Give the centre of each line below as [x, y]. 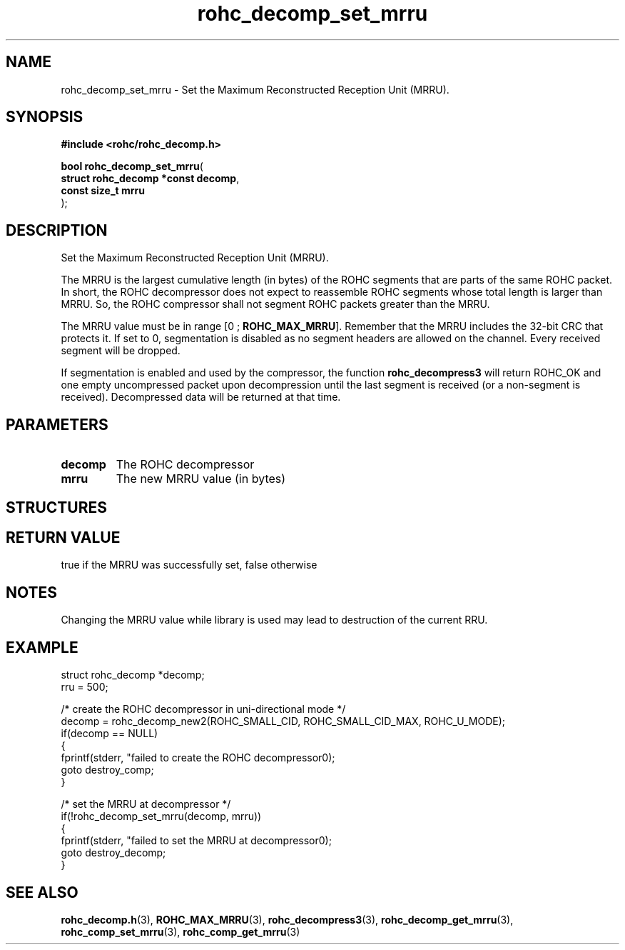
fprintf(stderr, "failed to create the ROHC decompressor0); [198, 758]
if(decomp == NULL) [110, 734]
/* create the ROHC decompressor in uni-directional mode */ [203, 709]
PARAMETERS [57, 424]
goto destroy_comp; [107, 770]
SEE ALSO [42, 892]
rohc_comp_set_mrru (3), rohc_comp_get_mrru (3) [181, 931]
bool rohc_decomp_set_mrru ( [132, 166]
